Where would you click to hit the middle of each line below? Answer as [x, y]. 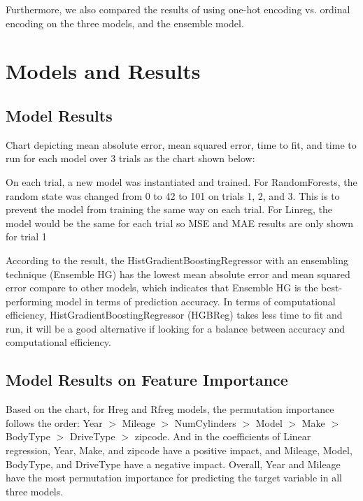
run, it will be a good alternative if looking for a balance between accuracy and [176, 328]
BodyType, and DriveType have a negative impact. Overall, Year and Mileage [173, 464]
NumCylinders [205, 422]
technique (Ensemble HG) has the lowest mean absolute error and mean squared [178, 274]
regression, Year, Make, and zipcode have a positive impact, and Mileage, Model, [179, 450]
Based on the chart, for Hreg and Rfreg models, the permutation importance [170, 409]
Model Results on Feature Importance [147, 380]
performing [29, 301]
